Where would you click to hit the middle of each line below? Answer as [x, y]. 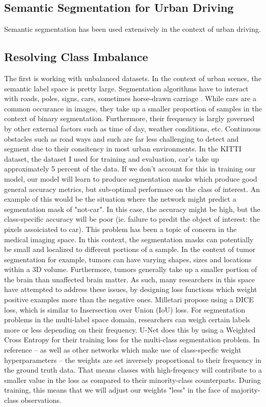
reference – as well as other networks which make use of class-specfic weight [123, 350]
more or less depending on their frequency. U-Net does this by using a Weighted [130, 329]
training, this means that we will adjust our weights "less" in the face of [116, 390]
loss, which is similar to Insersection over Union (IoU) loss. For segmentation [125, 309]
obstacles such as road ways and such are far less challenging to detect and [121, 138]
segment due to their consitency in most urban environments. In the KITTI [123, 149]
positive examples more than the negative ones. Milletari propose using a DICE [129, 299]
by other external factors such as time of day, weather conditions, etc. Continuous [132, 128]
